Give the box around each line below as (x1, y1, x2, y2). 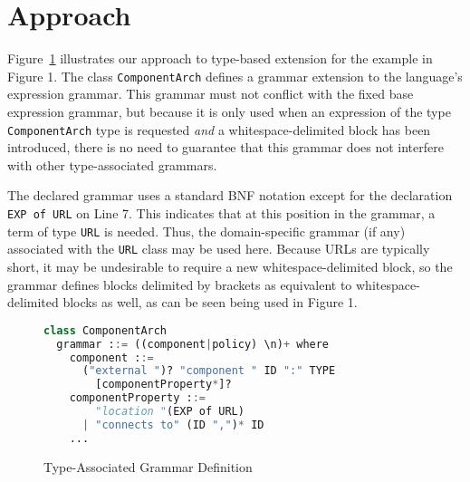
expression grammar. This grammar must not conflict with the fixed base (7, 84, 414, 103)
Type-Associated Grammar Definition (43, 457, 253, 476)
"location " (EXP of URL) (95, 405, 245, 418)
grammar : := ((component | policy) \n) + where (56, 337, 330, 351)
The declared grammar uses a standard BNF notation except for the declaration (7, 186, 453, 205)
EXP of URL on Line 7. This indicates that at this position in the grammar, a (7, 204, 436, 222)
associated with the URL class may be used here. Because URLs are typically (7, 239, 430, 258)
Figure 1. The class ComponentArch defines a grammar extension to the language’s (7, 66, 463, 85)
